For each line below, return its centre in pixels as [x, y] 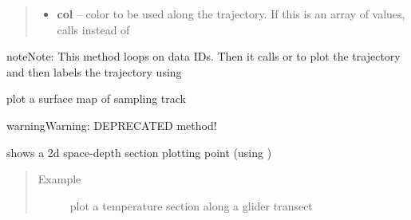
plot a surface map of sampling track [97, 98]
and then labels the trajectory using [94, 71]
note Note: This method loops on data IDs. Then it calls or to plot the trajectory [204, 56]
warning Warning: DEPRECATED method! [112, 125]
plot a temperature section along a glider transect [191, 205]
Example [59, 179]
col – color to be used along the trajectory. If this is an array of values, [231, 14]
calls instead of [93, 29]
